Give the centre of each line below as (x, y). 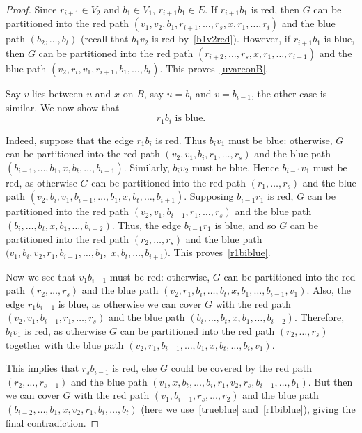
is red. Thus (181, 140)
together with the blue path (65, 344)
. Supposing (209, 196)
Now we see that (41, 276)
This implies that (42, 368)
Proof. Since (31, 9)
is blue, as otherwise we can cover (130, 303)
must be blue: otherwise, (281, 140)
